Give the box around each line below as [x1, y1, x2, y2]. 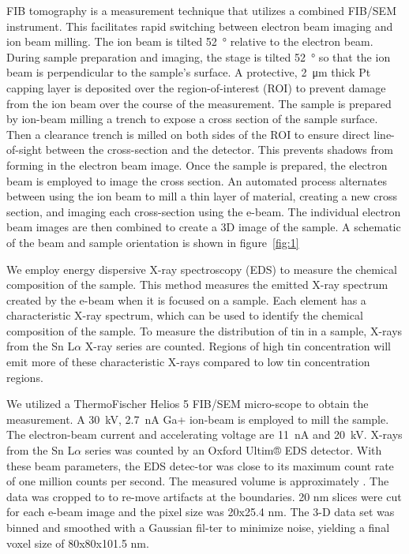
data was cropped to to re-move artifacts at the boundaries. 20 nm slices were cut [6, 488, 402, 504]
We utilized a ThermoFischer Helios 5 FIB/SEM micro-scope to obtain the [6, 395, 369, 412]
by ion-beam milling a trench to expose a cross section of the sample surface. [6, 110, 378, 127]
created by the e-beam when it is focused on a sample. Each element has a [6, 291, 366, 308]
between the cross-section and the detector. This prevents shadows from [45, 141, 393, 158]
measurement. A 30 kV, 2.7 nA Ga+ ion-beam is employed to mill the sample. [6, 410, 389, 427]
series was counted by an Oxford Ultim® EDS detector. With [84, 442, 382, 459]
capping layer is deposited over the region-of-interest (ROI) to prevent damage [6, 79, 386, 95]
